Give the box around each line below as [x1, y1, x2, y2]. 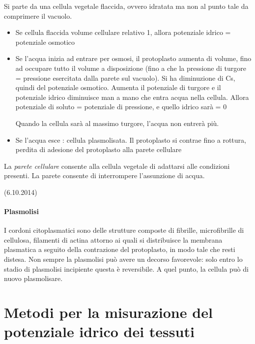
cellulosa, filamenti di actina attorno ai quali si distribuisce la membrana [4, 234, 223, 245]
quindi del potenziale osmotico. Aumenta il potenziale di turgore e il [15, 82, 221, 93]
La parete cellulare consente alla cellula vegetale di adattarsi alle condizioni [4, 160, 230, 171]
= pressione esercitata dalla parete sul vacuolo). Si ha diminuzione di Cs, [15, 72, 235, 83]
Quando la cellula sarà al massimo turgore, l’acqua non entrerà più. [15, 118, 219, 128]
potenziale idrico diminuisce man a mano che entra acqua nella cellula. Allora [15, 92, 249, 102]
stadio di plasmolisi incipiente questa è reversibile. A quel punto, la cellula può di [4, 263, 249, 274]
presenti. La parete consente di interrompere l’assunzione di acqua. [4, 170, 205, 181]
